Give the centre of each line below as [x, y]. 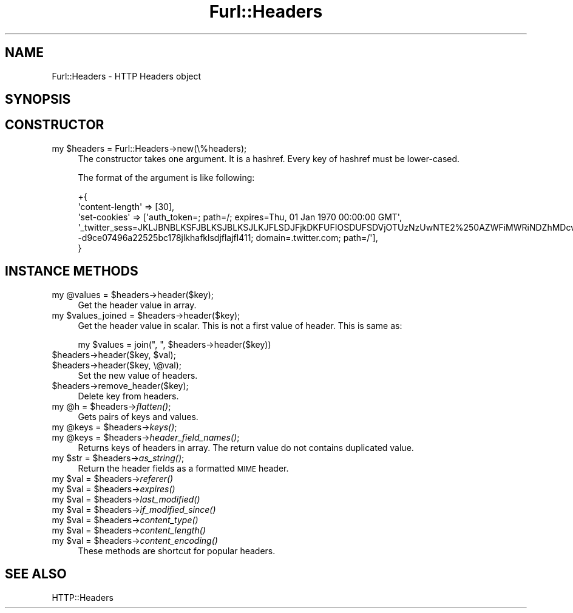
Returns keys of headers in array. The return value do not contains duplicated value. [246, 447]
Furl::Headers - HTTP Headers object [127, 76]
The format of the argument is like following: [166, 177]
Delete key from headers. [128, 396]
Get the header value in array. [137, 305]
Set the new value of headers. [138, 375]
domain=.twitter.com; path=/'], [317, 237]
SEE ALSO [36, 574]
